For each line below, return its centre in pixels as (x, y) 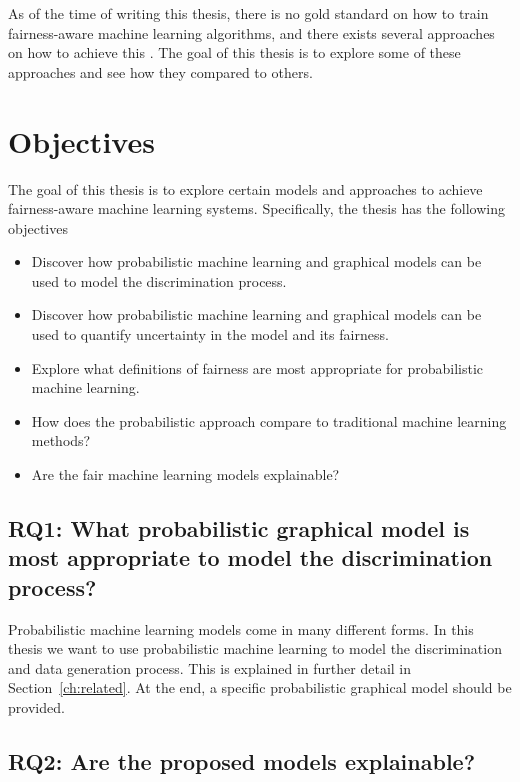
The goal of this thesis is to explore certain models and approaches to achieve (245, 188)
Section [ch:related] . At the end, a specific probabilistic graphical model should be (260, 687)
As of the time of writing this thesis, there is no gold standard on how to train (248, 13)
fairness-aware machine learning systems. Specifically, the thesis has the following (256, 208)
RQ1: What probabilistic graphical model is (239, 528)
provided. (36, 706)
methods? (61, 440)
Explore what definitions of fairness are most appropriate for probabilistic (257, 367)
